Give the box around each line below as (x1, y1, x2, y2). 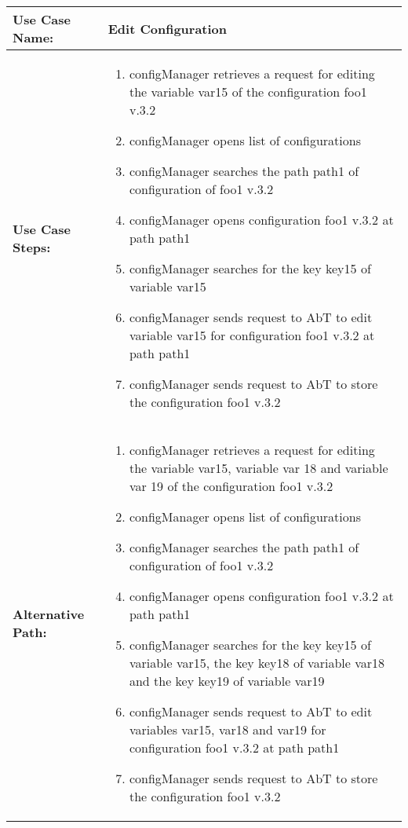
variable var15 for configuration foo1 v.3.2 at (129, 326, 375, 344)
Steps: (13, 237, 51, 256)
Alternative (13, 605, 85, 623)
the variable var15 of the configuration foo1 (129, 82, 367, 101)
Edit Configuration (107, 19, 228, 38)
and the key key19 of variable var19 (129, 672, 325, 690)
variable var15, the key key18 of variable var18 (129, 654, 384, 672)
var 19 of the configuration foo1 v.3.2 (129, 477, 333, 495)
